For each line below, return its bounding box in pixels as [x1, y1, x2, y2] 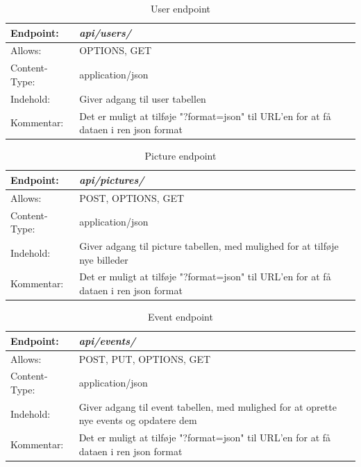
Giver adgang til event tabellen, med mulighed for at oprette [78, 399, 337, 414]
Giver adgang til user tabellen [79, 91, 206, 105]
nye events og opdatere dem [78, 413, 197, 427]
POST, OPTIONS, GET [79, 190, 185, 205]
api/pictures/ [79, 172, 144, 187]
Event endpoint [148, 309, 213, 324]
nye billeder [79, 252, 128, 266]
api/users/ [79, 25, 132, 40]
